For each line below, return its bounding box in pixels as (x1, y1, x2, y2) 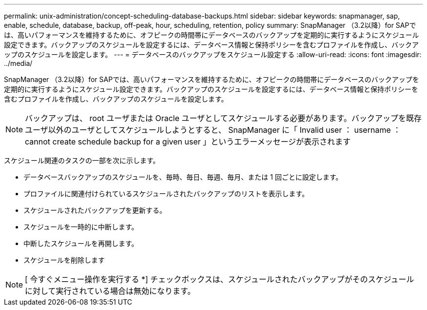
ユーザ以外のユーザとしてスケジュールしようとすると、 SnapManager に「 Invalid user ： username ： (25, 125, 401, 135)
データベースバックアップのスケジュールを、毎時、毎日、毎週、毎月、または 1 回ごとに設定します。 (23, 173, 343, 181)
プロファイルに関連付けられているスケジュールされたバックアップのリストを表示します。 (23, 189, 309, 198)
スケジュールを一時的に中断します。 (23, 223, 138, 231)
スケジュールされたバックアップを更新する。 (23, 206, 167, 214)
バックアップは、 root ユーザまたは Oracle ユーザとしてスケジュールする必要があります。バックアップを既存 (25, 113, 422, 123)
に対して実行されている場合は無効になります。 (25, 286, 195, 296)
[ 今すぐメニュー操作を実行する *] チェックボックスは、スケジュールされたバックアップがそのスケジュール (25, 274, 414, 284)
